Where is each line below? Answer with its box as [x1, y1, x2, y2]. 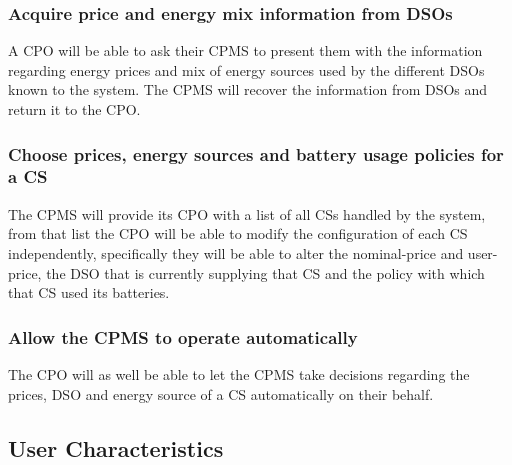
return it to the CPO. [8, 99, 141, 119]
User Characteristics [8, 432, 224, 463]
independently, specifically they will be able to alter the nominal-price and [8, 242, 464, 263]
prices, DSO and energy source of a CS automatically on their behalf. [8, 383, 434, 404]
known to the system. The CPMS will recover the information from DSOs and [8, 79, 488, 100]
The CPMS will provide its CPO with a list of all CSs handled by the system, [8, 203, 486, 224]
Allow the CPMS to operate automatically [8, 324, 358, 349]
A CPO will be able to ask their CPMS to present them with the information [8, 40, 483, 61]
